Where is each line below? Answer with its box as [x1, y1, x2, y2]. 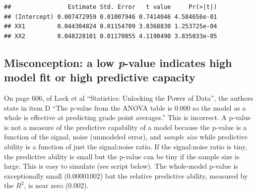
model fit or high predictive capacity [4, 69, 195, 85]
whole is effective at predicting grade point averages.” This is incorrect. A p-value [4, 112, 251, 123]
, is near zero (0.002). [24, 180, 89, 191]
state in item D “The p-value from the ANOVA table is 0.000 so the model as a [4, 102, 246, 113]
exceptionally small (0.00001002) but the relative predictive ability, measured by [4, 170, 248, 181]
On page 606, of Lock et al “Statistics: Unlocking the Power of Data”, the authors [4, 92, 254, 103]
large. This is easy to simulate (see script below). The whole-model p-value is [4, 161, 238, 171]
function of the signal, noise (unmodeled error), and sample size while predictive [4, 131, 248, 142]
